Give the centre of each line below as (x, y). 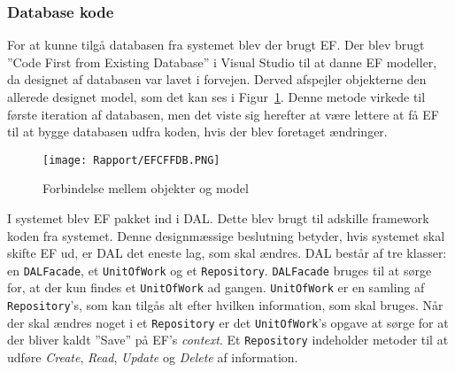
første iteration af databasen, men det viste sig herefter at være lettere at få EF (223, 114)
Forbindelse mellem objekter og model (146, 188)
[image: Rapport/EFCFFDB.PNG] (131, 160)
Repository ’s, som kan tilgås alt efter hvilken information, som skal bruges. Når (225, 305)
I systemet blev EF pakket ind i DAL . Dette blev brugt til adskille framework (218, 218)
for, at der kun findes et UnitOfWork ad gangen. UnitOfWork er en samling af (216, 287)
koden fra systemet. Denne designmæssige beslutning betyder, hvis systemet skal (226, 235)
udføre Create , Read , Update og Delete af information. (153, 357)
